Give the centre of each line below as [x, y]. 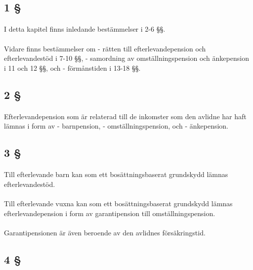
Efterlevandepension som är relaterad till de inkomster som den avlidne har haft [125, 116]
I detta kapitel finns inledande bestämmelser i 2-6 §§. [85, 29]
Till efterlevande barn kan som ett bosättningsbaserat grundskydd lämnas [116, 174]
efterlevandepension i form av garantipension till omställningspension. [110, 213]
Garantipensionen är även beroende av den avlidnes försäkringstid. [105, 232]
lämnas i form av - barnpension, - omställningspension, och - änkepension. [116, 126]
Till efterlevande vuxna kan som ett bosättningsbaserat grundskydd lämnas [118, 203]
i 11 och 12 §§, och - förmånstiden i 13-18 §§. [72, 67]
